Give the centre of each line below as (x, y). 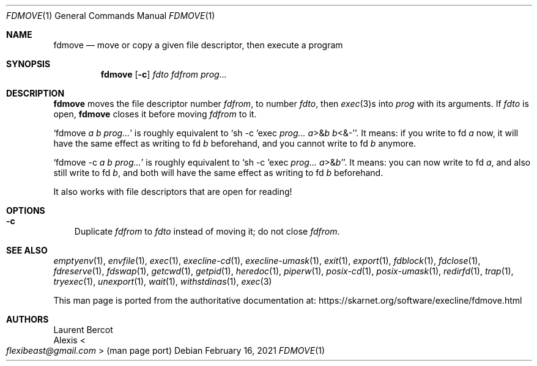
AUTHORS (28, 319)
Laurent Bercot (83, 330)
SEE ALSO (27, 250)
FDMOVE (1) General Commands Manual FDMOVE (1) (111, 16)
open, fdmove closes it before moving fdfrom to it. (155, 114)
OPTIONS (26, 210)
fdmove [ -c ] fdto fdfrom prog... (164, 74)
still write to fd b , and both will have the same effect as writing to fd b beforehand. (218, 173)
